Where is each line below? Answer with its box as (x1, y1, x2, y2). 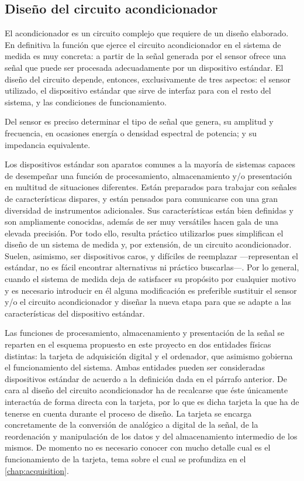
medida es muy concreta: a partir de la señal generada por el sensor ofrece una (5, 50, 286, 62)
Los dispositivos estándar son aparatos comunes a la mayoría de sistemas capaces (5, 158, 295, 170)
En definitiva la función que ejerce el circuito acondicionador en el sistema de (5, 38, 281, 50)
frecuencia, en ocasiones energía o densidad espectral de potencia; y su (5, 126, 257, 139)
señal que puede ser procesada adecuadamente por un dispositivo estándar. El (5, 61, 284, 73)
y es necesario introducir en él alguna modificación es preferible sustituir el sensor (5, 284, 297, 296)
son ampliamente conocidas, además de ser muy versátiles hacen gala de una (5, 215, 278, 228)
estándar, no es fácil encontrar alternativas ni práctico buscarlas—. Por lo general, (5, 261, 299, 273)
